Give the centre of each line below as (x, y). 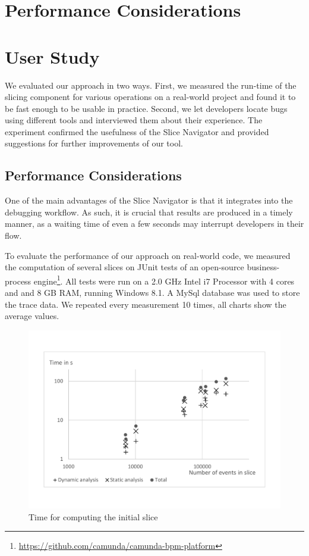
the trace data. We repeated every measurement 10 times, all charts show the (146, 304)
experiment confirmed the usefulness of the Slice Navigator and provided (137, 131)
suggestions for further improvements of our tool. (94, 143)
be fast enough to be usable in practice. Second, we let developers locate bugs (146, 108)
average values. (32, 316)
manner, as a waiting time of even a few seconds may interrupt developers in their (154, 224)
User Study (52, 56)
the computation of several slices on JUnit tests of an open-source (124, 267)
